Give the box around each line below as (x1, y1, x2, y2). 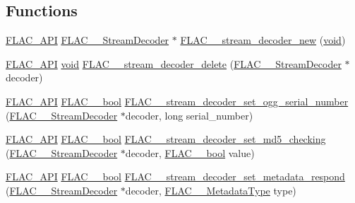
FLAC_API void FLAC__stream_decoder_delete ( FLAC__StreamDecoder (6, 56, 342, 71)
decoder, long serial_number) (125, 108, 253, 122)
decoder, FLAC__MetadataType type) (125, 182, 296, 197)
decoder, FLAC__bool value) (125, 145, 255, 160)
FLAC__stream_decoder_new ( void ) (180, 33, 346, 47)
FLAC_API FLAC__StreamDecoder (6, 33, 169, 47)
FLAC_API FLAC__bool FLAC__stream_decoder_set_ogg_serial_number (6, 93, 349, 108)
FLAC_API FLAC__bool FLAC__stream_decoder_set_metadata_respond (6, 169, 345, 184)
